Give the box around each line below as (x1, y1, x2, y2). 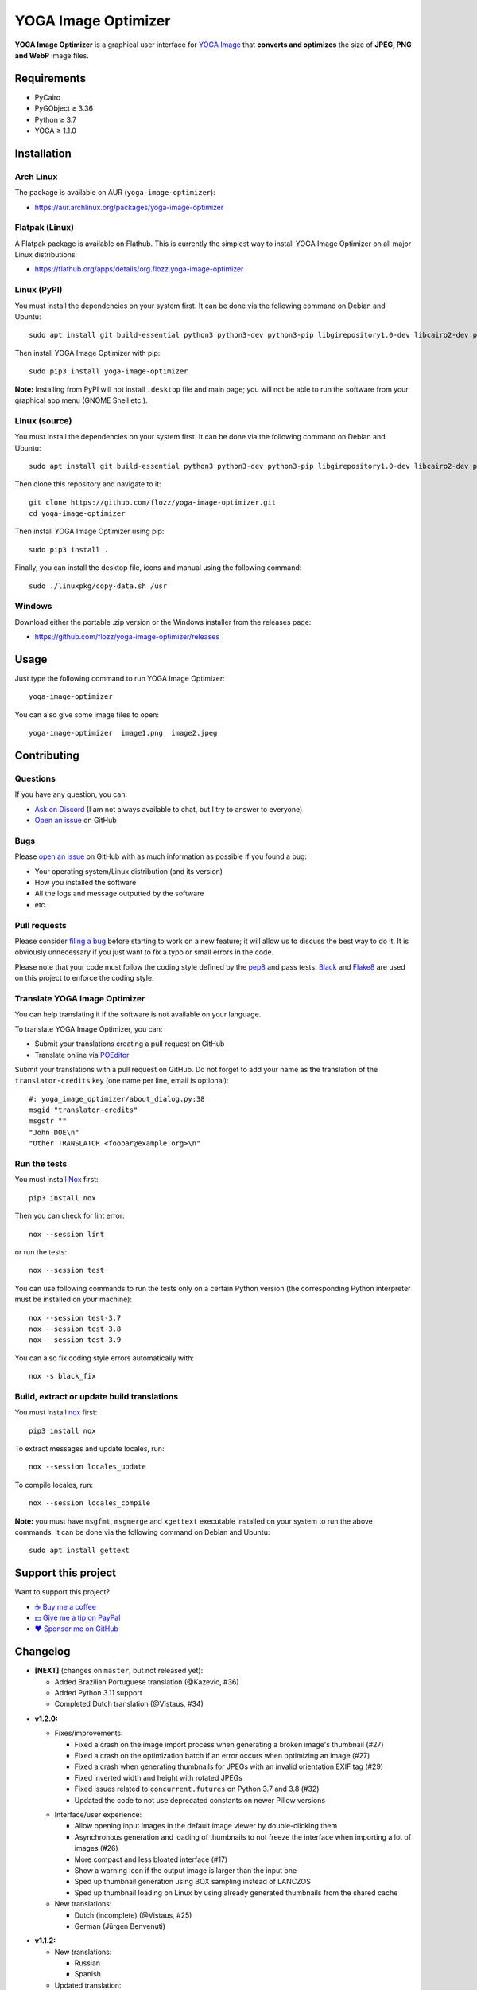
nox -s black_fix (29, 1372, 96, 1381)
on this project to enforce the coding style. (14, 974, 154, 983)
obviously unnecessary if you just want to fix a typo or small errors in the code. (14, 947, 274, 957)
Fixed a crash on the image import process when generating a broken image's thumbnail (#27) (74, 1739, 385, 1749)
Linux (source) (14, 415, 72, 426)
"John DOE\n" (29, 1127, 79, 1137)
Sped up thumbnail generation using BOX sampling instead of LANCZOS (74, 1877, 312, 1887)
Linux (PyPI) (14, 284, 63, 295)
